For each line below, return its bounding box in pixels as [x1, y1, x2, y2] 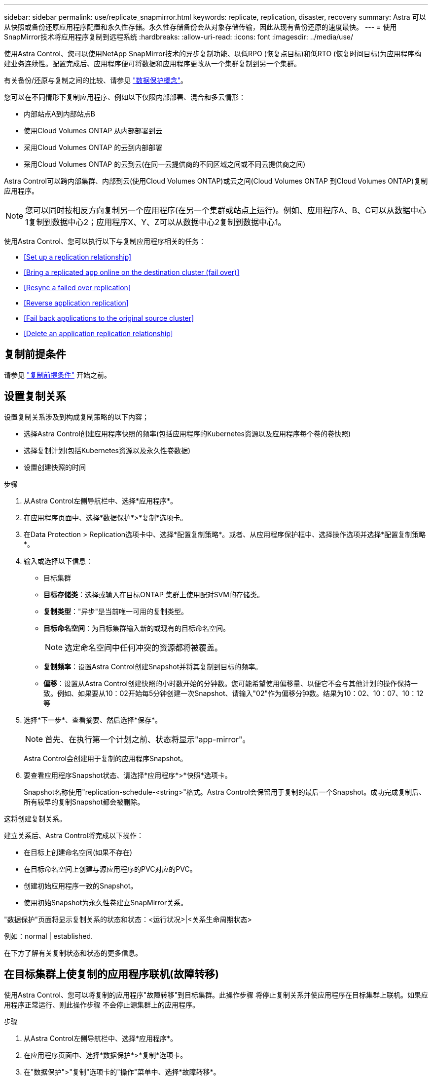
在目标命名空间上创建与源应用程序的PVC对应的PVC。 [24, 864, 197, 873]
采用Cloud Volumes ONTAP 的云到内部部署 [24, 143, 163, 152]
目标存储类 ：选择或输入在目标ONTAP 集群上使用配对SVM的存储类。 [43, 590, 264, 599]
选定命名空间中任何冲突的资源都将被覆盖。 [65, 642, 223, 653]
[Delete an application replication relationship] [24, 329, 173, 338]
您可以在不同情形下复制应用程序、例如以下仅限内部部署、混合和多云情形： [4, 93, 246, 101]
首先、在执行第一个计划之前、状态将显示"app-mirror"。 [45, 734, 251, 744]
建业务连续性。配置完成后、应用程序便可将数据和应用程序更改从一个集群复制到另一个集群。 [4, 59, 301, 68]
